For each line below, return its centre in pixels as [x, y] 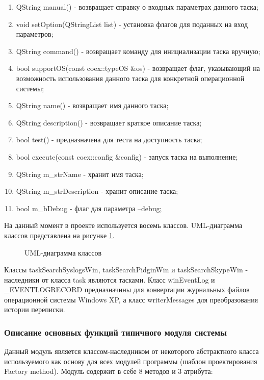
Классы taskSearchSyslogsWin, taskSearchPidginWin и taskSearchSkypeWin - [126, 270]
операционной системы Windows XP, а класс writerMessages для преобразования [131, 299]
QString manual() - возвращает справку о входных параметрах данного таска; [137, 7]
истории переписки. [35, 309]
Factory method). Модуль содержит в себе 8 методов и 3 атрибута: [109, 371]
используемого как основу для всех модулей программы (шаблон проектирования [131, 361]
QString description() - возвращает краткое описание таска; [109, 122]
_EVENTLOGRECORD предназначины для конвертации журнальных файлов [127, 289]
